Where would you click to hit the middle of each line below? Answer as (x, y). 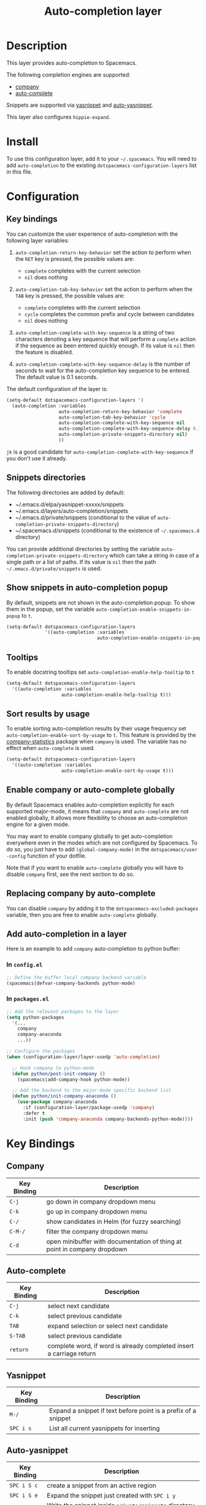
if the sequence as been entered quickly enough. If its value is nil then (105, 346)
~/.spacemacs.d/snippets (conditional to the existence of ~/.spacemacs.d (107, 530)
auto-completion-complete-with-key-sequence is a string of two (95, 332)
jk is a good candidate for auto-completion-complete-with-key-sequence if (100, 452)
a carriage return (72, 1353)
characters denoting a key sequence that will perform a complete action (105, 339)
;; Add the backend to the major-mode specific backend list (92, 1091)
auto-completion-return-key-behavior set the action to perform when (103, 252)
